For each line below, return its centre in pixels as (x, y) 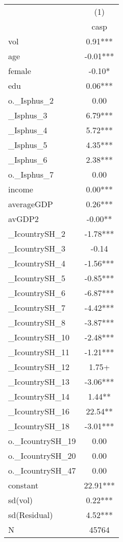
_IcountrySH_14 (39, 396)
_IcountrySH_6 (37, 293)
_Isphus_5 (28, 145)
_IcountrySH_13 (39, 381)
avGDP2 (23, 219)
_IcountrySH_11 (39, 352)
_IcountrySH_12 (39, 367)
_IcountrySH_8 (37, 322)
